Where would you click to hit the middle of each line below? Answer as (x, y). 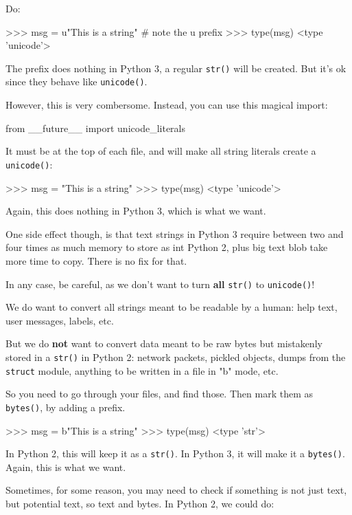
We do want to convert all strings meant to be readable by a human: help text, (172, 307)
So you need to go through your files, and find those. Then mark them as (159, 394)
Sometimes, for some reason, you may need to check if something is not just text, (176, 490)
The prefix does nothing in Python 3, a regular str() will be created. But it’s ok (176, 68)
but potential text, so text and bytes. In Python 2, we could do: (140, 503)
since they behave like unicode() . (77, 81)
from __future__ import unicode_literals (95, 128)
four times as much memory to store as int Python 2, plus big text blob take (167, 247)
